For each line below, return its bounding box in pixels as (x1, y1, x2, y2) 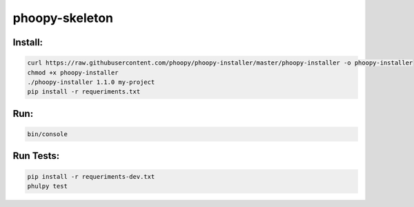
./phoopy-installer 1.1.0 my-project (27, 78, 155, 86)
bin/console (27, 130, 68, 138)
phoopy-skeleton (12, 10, 114, 25)
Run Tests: (12, 150, 60, 162)
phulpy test (27, 182, 68, 190)
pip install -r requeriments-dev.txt (27, 173, 155, 180)
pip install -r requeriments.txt (27, 88, 141, 96)
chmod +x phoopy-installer (27, 69, 119, 76)
